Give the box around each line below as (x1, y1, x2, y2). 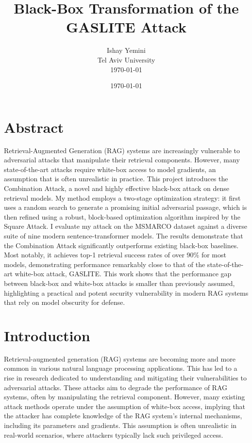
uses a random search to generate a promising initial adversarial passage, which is (4, 202, 247, 212)
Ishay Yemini (107, 45, 146, 55)
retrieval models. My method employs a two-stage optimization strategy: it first (4, 192, 241, 203)
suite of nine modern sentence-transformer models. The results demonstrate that (4, 230, 243, 240)
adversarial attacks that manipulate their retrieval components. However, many (4, 155, 240, 165)
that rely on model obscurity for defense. (4, 297, 125, 307)
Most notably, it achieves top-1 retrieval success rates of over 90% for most (4, 250, 226, 260)
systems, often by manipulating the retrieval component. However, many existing (4, 392, 245, 402)
